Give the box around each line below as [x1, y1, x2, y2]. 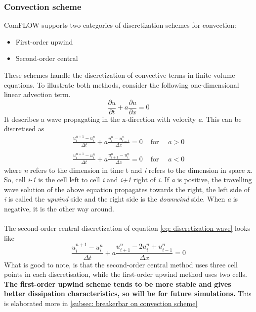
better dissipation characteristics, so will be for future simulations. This [4, 288, 252, 299]
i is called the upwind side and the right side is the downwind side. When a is [4, 194, 238, 204]
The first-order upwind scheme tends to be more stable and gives [4, 278, 231, 289]
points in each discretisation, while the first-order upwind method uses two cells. [4, 269, 247, 279]
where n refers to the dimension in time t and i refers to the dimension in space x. [4, 164, 253, 175]
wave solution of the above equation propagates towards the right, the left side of [4, 184, 250, 194]
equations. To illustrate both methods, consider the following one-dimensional [4, 79, 239, 90]
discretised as [4, 123, 44, 134]
